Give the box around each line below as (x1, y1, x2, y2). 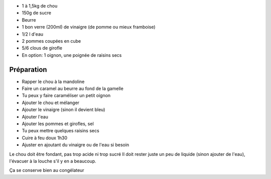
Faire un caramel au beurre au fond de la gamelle (22, 85, 124, 92)
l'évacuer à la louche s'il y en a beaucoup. (9, 158, 96, 164)
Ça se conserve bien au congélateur (9, 167, 85, 173)
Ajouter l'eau (22, 114, 49, 120)
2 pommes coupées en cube (22, 38, 81, 44)
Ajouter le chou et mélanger (22, 100, 80, 106)
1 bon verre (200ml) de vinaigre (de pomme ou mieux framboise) (22, 24, 156, 30)
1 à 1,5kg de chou (22, 3, 58, 9)
